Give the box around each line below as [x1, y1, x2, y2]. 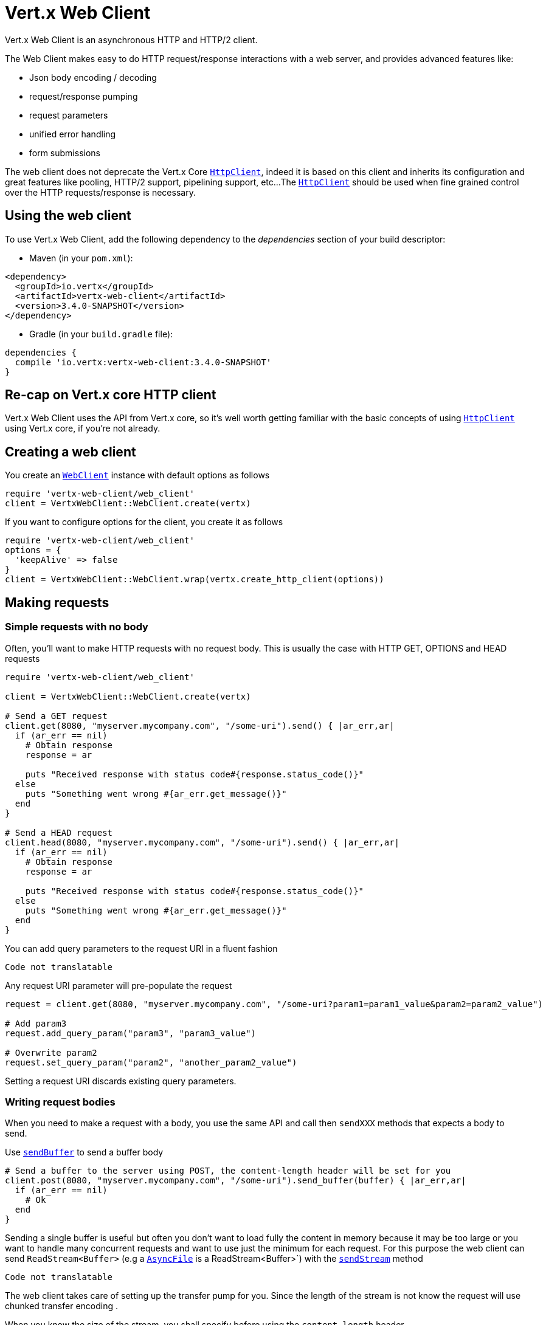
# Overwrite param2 [5, 1047, 97, 1058]
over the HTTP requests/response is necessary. [5, 187, 196, 198]
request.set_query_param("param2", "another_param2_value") [5, 1057, 297, 1067]
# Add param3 [5, 1018, 67, 1028]
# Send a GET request [5, 711, 108, 721]
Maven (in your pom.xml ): [29, 252, 133, 263]
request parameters [29, 109, 108, 120]
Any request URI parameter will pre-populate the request [5, 980, 232, 991]
